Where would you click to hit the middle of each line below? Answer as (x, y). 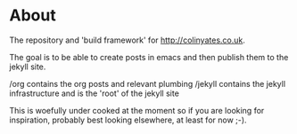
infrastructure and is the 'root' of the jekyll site (95, 93)
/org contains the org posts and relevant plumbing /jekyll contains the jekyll (148, 83)
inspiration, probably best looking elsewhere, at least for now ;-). (128, 120)
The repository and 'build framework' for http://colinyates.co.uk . (127, 40)
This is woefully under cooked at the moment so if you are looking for (137, 110)
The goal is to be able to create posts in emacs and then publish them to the (149, 57)
